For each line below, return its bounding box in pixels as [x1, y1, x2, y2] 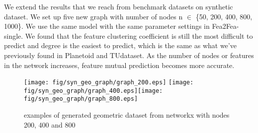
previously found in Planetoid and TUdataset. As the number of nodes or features [4, 50, 254, 60]
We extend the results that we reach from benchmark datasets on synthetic [4, 1, 233, 11]
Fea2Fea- [212, 21, 239, 31]
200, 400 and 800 [24, 119, 76, 130]
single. [4, 30, 23, 41]
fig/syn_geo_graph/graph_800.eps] [24, 95, 138, 103]
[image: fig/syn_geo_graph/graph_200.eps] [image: [24, 79, 194, 86]
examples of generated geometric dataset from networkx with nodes [24, 110, 230, 120]
